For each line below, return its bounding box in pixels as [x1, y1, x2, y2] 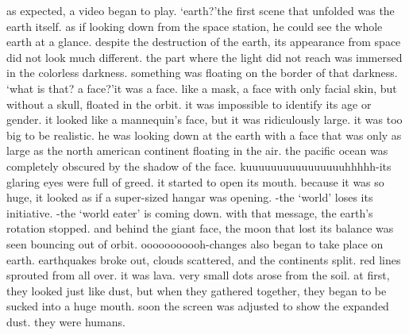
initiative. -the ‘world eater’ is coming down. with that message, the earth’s [6, 204, 373, 221]
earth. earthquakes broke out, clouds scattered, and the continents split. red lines [6, 251, 401, 268]
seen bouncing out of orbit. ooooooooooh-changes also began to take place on [6, 235, 384, 252]
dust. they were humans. [6, 313, 125, 329]
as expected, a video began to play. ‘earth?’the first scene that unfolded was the [6, 2, 395, 18]
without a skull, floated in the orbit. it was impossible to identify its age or [6, 95, 372, 112]
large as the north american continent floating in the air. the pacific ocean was [6, 142, 388, 159]
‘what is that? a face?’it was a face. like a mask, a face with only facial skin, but [6, 79, 397, 96]
